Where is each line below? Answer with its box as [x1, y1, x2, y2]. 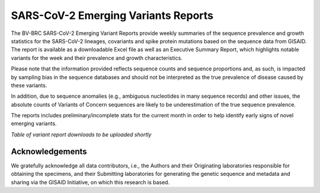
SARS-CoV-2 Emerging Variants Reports [11, 9, 213, 22]
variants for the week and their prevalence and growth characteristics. [11, 54, 183, 62]
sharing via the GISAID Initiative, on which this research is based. [11, 178, 170, 186]
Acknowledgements [11, 146, 87, 156]
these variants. [11, 82, 47, 89]
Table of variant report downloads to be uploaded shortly [11, 131, 152, 138]
